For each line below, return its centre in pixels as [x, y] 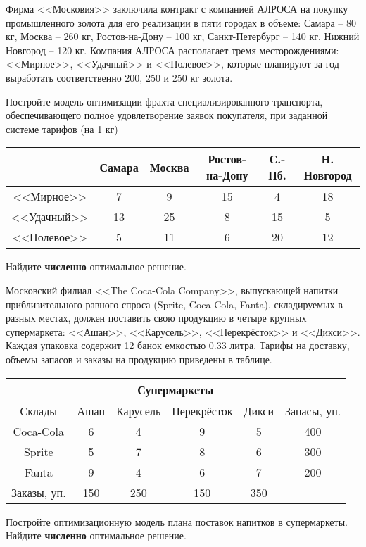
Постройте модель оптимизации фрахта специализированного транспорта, [164, 101]
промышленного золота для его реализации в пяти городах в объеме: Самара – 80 [181, 22]
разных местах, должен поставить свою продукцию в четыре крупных [156, 318]
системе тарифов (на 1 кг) [62, 128]
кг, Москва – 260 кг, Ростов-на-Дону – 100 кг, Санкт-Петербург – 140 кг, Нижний [183, 36]
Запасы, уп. [313, 410]
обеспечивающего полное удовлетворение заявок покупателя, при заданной [167, 115]
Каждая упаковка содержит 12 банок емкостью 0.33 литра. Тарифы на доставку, [178, 345]
